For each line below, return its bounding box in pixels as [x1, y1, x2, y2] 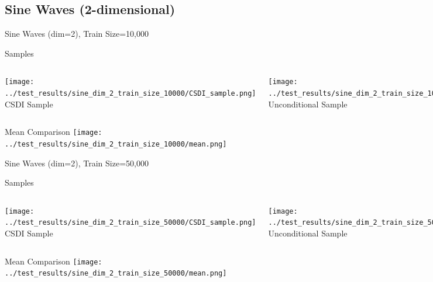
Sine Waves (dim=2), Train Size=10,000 [5, 27, 149, 40]
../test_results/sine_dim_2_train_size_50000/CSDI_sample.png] [5, 218, 256, 227]
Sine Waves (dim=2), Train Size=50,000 [5, 156, 149, 169]
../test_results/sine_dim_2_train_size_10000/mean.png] [5, 140, 227, 148]
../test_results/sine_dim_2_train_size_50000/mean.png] [5, 269, 227, 278]
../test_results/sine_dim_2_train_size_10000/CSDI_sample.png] [5, 89, 256, 98]
